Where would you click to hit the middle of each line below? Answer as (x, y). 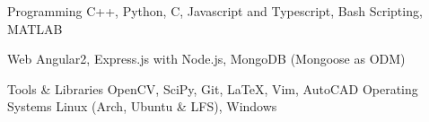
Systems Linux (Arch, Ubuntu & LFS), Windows (142, 106)
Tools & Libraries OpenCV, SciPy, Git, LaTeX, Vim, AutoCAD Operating (213, 88)
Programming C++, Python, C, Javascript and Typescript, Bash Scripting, (215, 11)
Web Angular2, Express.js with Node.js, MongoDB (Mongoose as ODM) (206, 59)
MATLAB (35, 28)
